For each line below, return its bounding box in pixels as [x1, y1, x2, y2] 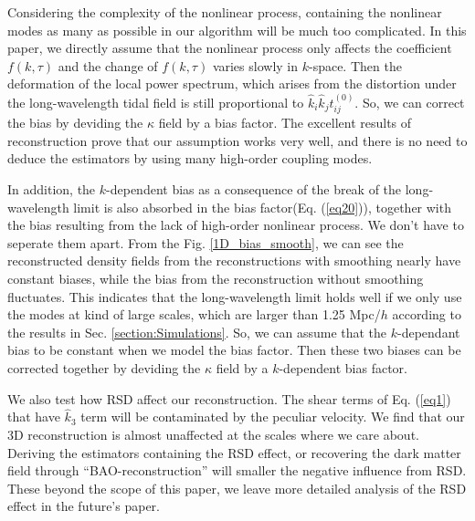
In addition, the [7, 179, 96, 198]
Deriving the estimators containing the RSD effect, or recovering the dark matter [7, 443, 461, 462]
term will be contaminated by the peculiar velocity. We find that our [80, 407, 465, 426]
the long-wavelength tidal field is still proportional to [7, 92, 304, 111]
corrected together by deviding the [7, 358, 201, 377]
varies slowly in [212, 56, 299, 75]
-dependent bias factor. [279, 358, 407, 377]
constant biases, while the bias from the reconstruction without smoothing [7, 268, 424, 287]
